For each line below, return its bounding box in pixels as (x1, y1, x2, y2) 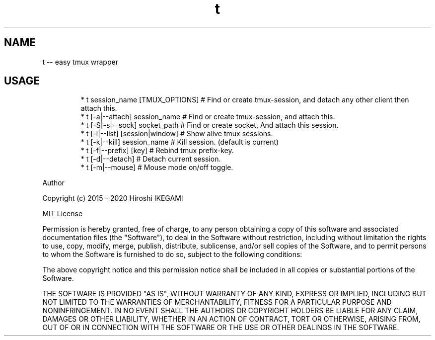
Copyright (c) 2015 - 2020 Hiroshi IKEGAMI (42, 194, 183, 203)
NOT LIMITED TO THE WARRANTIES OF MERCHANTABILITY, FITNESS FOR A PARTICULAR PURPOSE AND (42, 298, 392, 307)
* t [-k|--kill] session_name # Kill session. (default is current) (80, 138, 279, 147)
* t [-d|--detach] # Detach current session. (80, 155, 221, 164)
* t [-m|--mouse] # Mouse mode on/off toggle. (80, 163, 233, 172)
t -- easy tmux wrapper (42, 57, 118, 66)
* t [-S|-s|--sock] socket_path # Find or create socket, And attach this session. (80, 121, 339, 130)
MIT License (42, 209, 83, 218)
